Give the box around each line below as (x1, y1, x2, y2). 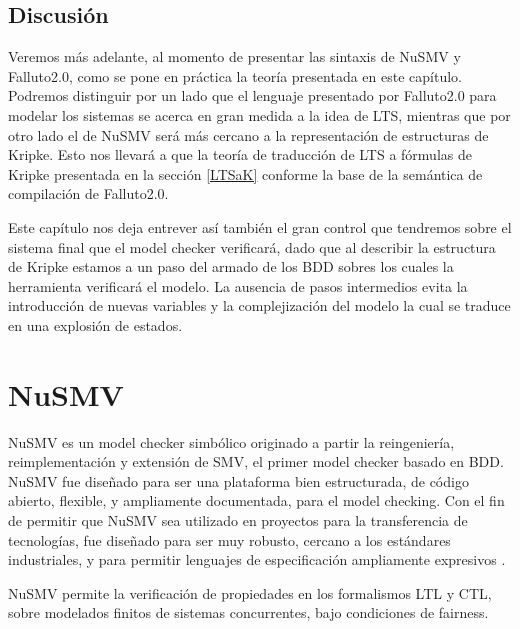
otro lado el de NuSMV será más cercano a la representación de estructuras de (8, 124, 489, 145)
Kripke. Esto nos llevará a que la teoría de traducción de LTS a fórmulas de (8, 144, 472, 165)
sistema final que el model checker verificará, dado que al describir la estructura (8, 236, 496, 257)
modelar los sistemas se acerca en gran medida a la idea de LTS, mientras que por (8, 104, 511, 125)
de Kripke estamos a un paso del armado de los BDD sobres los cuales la (8, 256, 454, 277)
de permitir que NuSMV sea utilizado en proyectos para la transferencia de (8, 510, 468, 531)
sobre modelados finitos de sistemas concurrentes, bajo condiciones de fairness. (8, 602, 489, 623)
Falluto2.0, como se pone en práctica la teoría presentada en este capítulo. (8, 65, 462, 86)
